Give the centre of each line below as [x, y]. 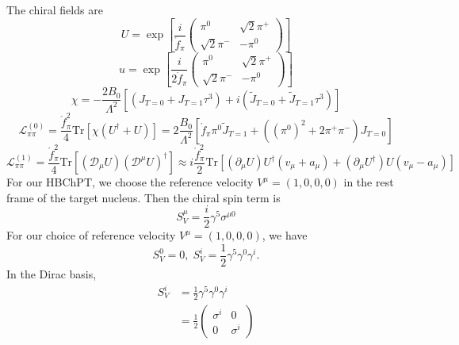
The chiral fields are [55, 10]
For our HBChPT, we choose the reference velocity [130, 182]
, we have [285, 235]
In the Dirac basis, [52, 273]
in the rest [369, 182]
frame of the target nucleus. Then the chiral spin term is [143, 197]
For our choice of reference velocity [91, 235]
